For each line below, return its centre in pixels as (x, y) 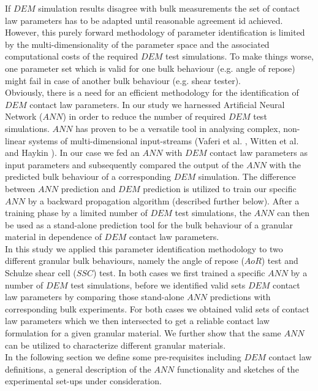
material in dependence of (53, 237)
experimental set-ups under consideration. (83, 381)
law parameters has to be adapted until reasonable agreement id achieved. (144, 20)
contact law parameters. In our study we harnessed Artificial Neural (157, 104)
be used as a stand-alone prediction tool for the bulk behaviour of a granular (149, 224)
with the (285, 164)
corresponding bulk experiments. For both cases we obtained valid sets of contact (157, 308)
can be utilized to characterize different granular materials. (115, 345)
